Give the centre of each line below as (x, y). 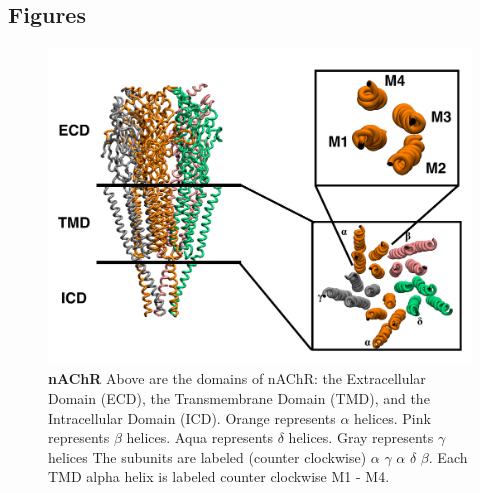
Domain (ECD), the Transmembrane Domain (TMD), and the (239, 397)
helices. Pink (392, 417)
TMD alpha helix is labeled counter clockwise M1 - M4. (219, 476)
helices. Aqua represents (200, 437)
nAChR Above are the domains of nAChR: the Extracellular (237, 378)
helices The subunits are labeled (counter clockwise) (207, 456)
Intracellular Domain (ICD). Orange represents (192, 417)
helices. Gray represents (361, 437)
